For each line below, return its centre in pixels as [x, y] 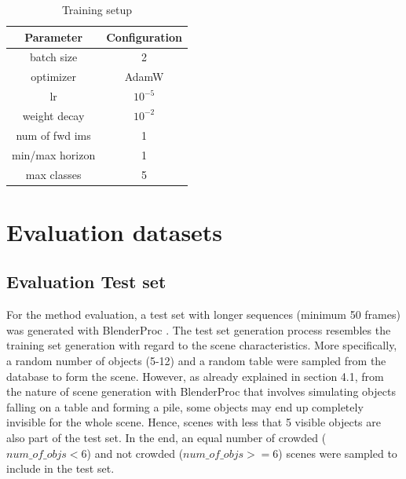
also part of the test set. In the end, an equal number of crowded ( [166, 437]
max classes [53, 174]
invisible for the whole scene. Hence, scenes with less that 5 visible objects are [194, 422]
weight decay [53, 115]
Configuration [144, 37]
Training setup [97, 9]
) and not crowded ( [135, 453]
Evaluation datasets [115, 231]
